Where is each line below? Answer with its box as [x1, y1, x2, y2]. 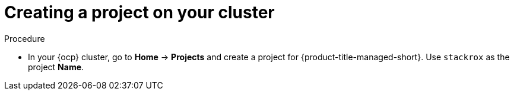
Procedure [4, 33, 45, 44]
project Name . [28, 61, 84, 72]
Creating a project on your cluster [4, 2, 275, 22]
